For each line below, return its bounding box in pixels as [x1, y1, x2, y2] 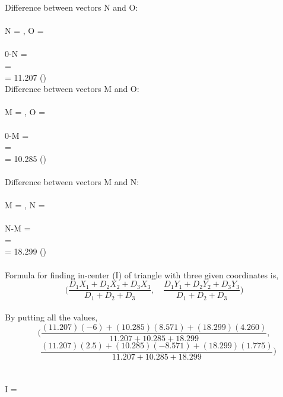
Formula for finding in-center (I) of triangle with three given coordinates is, [5, 268, 279, 281]
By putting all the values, [5, 311, 98, 323]
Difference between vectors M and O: [5, 82, 139, 95]
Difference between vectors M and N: [5, 175, 139, 188]
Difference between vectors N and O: [5, 1, 138, 13]
